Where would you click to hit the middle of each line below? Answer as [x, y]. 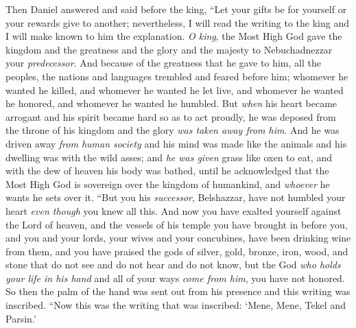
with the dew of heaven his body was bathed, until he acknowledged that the [167, 171]
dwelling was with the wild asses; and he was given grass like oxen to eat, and [169, 157]
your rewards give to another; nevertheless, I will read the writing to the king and [178, 22]
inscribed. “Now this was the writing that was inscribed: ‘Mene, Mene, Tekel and [176, 305]
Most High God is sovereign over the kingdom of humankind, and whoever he [168, 184]
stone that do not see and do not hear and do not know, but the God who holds [173, 265]
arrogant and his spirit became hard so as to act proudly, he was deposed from [171, 116]
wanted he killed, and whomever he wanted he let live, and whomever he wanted [175, 90]
